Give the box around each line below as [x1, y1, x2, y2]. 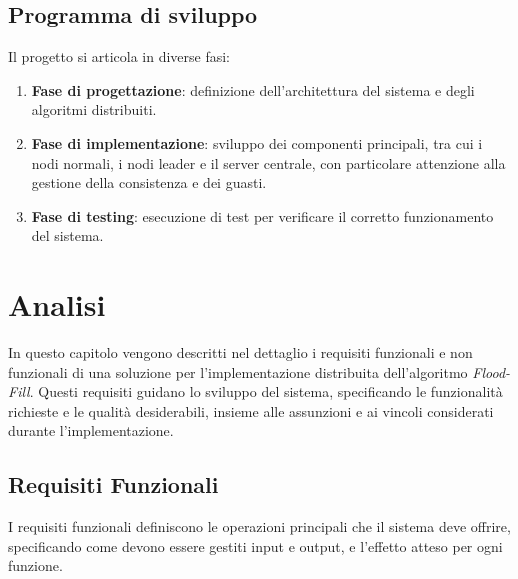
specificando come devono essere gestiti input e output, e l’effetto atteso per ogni [8, 535, 503, 556]
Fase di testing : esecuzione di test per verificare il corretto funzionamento [31, 205, 494, 226]
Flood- [472, 361, 511, 382]
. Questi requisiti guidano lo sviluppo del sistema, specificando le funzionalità [29, 381, 503, 402]
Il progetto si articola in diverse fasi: [8, 46, 231, 67]
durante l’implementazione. [8, 420, 174, 441]
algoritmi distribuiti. [31, 99, 157, 120]
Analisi [8, 284, 106, 325]
